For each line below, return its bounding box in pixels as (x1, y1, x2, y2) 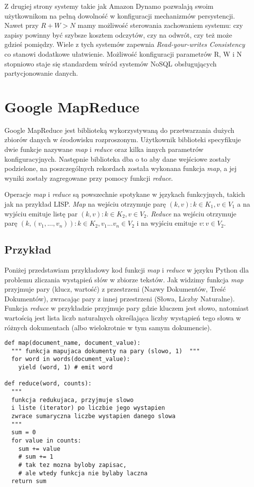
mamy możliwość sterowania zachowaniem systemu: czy (78, 20, 243, 30)
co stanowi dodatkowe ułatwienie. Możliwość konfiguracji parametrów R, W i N (4, 48, 242, 59)
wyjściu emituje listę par (4, 208, 78, 218)
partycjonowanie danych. (4, 68, 78, 78)
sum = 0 (11, 429, 36, 436)
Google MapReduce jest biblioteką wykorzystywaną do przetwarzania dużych (4, 125, 234, 135)
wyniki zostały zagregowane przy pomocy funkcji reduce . (4, 172, 173, 183)
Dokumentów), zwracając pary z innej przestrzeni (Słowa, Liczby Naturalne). (4, 293, 235, 303)
